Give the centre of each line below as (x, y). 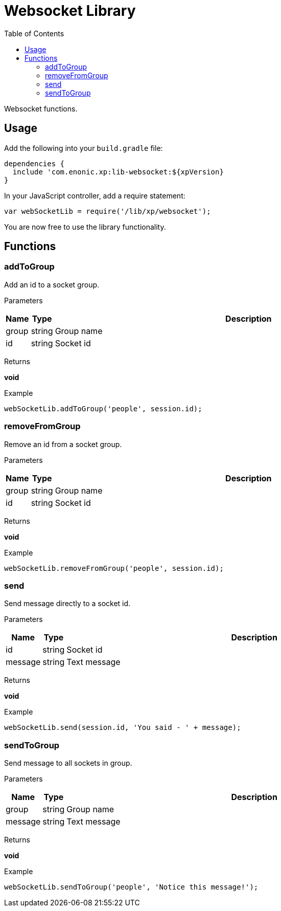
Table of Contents (34, 33)
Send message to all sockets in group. (68, 763)
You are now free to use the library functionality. (85, 227)
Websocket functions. (41, 108)
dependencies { (34, 163)
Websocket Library (70, 11)
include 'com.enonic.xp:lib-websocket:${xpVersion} (118, 172)
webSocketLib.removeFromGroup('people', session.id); (114, 568)
